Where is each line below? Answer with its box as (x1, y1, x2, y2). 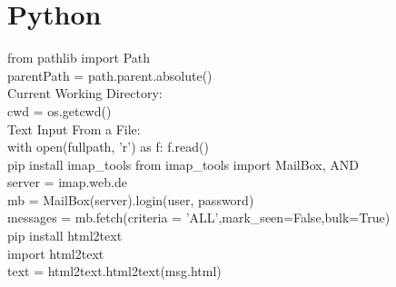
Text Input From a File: (7, 119, 141, 138)
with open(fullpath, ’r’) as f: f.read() (7, 137, 209, 156)
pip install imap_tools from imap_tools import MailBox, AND (7, 154, 359, 173)
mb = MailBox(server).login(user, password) (7, 190, 254, 209)
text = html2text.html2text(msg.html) (7, 262, 222, 281)
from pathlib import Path (7, 48, 151, 67)
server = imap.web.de (7, 173, 127, 192)
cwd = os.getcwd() (7, 101, 112, 120)
